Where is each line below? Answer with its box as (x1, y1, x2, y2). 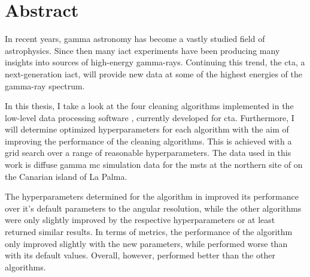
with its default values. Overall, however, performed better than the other (5, 249, 275, 261)
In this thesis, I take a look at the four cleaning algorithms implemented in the (5, 100, 294, 112)
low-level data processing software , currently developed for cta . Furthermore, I (5, 111, 294, 124)
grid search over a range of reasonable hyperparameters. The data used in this (5, 146, 291, 159)
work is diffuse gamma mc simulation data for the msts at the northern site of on (5, 158, 303, 171)
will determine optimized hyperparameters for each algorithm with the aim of (5, 123, 289, 136)
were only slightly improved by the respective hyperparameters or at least (5, 213, 275, 226)
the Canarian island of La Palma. (5, 170, 127, 182)
